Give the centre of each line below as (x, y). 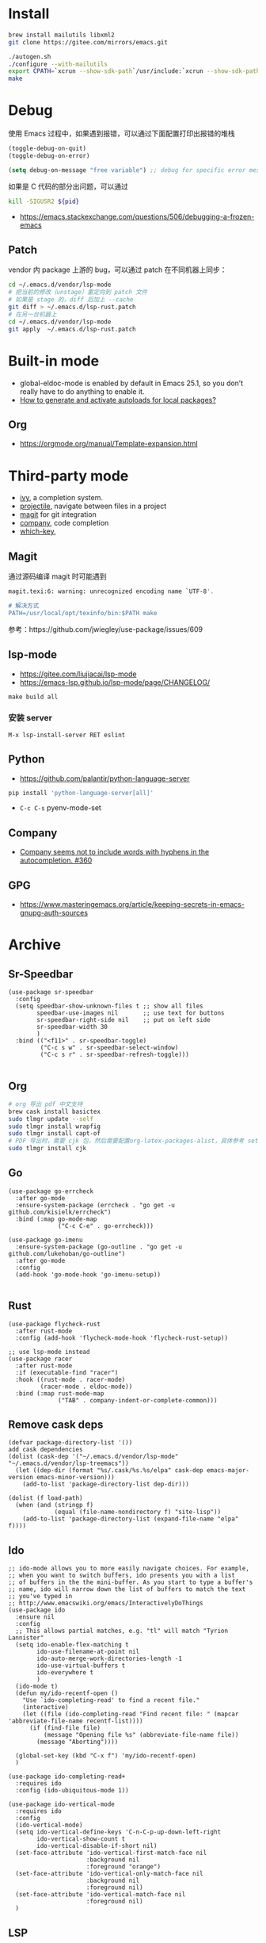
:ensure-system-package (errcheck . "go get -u (95, 1205)
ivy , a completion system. (61, 498)
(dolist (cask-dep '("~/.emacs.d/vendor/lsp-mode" (93, 1457)
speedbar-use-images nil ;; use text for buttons (131, 1013)
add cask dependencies (46, 1450)
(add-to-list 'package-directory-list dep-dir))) (106, 1484)
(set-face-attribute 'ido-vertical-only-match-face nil (109, 1874)
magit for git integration (58, 514)
